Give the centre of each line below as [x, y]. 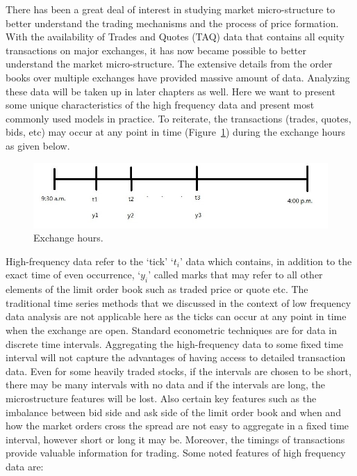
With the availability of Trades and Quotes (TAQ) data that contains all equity [175, 37]
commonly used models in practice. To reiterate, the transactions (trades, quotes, [178, 118]
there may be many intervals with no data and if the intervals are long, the [165, 384]
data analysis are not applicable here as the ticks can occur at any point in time [176, 316]
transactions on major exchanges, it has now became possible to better [156, 50]
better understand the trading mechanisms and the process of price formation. [172, 23]
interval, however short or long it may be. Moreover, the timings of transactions [175, 439]
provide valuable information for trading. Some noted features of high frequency [176, 453]
